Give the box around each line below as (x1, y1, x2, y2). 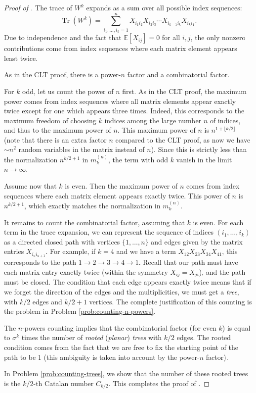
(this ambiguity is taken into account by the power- (43, 351, 200, 362)
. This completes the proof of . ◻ (108, 378, 210, 388)
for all (162, 32, 180, 43)
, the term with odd (108, 154, 168, 164)
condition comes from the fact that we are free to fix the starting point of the (4, 342, 238, 352)
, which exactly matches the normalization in (24, 200, 161, 211)
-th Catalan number (33, 378, 94, 388)
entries (4, 246, 24, 256)
